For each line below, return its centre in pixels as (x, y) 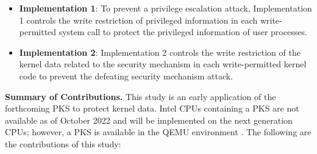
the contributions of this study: (63, 143)
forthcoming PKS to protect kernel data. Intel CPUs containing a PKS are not (152, 108)
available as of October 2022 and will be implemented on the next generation (149, 120)
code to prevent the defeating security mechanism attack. (126, 75)
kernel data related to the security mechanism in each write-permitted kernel (163, 64)
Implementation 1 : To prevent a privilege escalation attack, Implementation (166, 8)
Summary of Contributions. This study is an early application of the (141, 96)
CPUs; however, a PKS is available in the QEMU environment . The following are (158, 132)
